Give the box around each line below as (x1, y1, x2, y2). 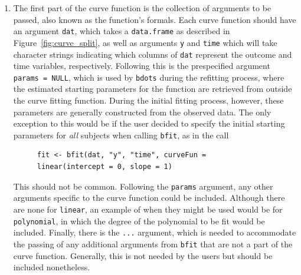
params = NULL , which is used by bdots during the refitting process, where (13, 71, 284, 83)
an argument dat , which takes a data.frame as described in (13, 25, 230, 37)
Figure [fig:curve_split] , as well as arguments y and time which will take (13, 36, 277, 48)
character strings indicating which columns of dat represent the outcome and (13, 48, 292, 60)
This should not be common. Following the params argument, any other (13, 180, 273, 192)
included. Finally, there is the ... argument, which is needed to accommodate (13, 226, 296, 238)
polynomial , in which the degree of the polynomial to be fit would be (13, 214, 265, 227)
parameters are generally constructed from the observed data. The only (13, 105, 271, 118)
